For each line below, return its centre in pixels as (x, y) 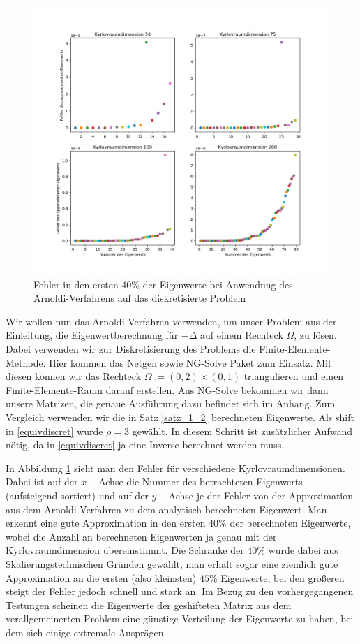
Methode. (26, 362)
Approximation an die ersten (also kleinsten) (101, 577)
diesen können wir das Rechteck (74, 376)
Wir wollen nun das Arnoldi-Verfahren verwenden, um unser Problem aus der (171, 321)
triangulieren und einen (294, 376)
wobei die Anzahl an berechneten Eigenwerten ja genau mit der (141, 536)
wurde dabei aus (303, 550)
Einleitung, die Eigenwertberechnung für (92, 335)
